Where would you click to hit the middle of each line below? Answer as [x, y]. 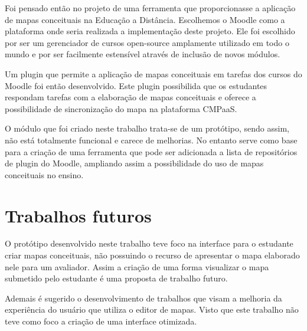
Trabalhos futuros [78, 215]
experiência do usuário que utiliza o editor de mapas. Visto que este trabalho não [152, 309]
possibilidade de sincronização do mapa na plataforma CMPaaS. [121, 108]
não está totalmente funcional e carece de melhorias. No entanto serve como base [151, 140]
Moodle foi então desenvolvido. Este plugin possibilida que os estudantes [136, 85]
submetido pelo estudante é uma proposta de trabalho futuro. [116, 278]
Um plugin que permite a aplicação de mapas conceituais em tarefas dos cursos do [153, 73]
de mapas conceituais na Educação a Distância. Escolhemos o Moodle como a [145, 19]
